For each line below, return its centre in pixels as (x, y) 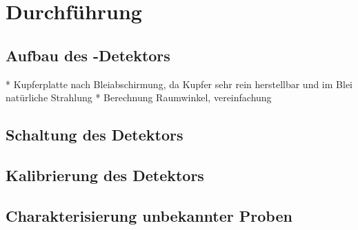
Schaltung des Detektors (95, 135)
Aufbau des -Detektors (88, 55)
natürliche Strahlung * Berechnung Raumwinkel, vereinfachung (139, 97)
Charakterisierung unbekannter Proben (149, 215)
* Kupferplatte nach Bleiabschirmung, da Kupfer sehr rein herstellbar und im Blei (179, 84)
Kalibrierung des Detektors (105, 175)
